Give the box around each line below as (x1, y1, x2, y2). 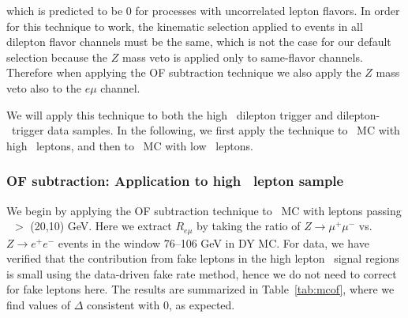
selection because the (6, 48, 108, 65)
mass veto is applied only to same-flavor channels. (122, 48, 363, 65)
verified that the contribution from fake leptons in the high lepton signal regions (6, 250, 399, 267)
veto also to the (6, 79, 81, 96)
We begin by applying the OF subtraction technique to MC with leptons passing (6, 202, 402, 218)
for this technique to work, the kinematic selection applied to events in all (6, 17, 363, 34)
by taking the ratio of (196, 218, 301, 234)
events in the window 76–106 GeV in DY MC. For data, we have (58, 234, 369, 251)
